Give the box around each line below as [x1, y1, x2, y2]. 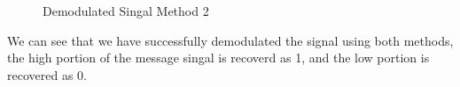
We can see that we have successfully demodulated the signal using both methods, [7, 31, 454, 49]
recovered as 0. [7, 65, 87, 83]
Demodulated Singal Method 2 [43, 2, 209, 19]
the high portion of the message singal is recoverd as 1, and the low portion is [7, 48, 430, 67]
